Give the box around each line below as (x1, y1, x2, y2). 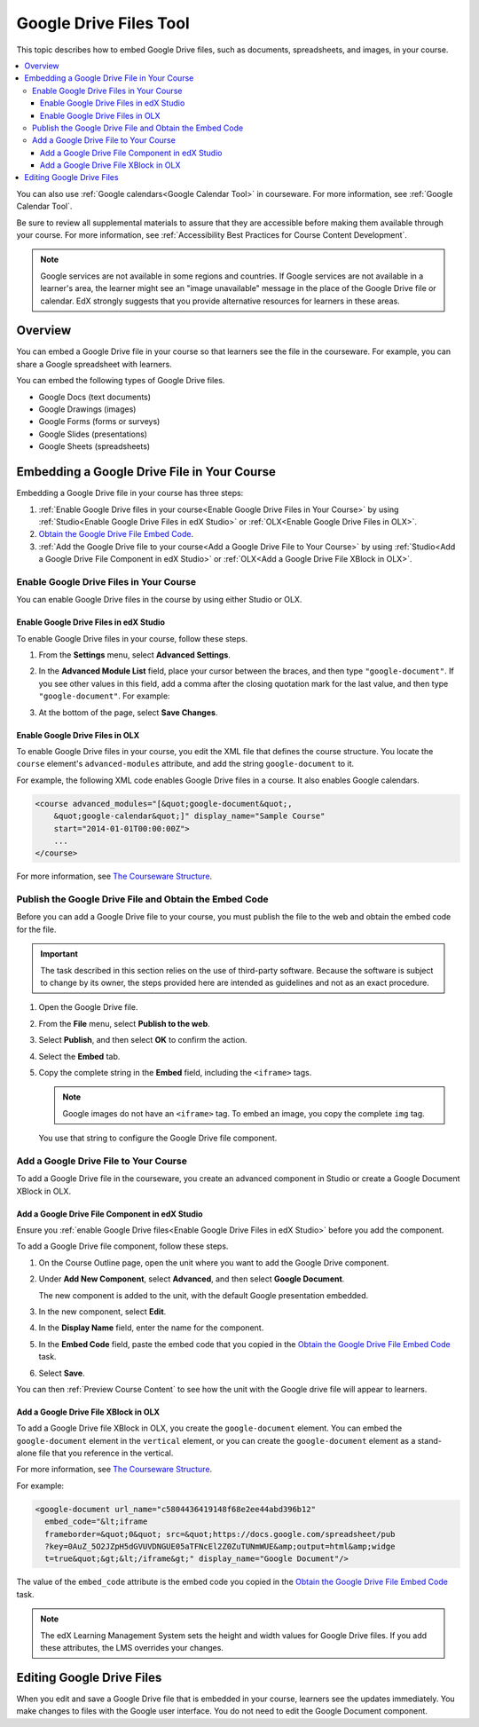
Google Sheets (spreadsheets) (38, 441, 151, 452)
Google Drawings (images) (38, 404, 137, 414)
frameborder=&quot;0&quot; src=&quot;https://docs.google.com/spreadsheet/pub (44, 1529, 396, 1539)
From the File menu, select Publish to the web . (38, 1018, 210, 1029)
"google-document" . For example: (38, 690, 170, 701)
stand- (417, 1435, 443, 1446)
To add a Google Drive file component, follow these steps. (16, 1241, 229, 1251)
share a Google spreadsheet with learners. (16, 359, 172, 369)
